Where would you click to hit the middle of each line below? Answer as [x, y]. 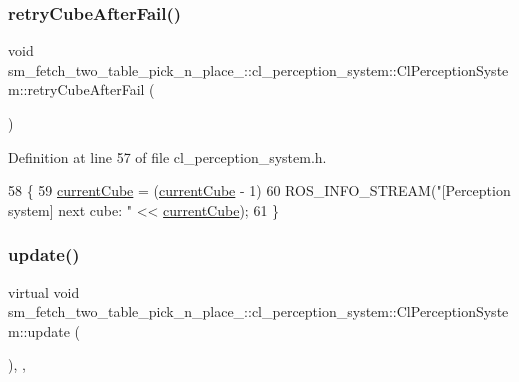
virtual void [44, 291]
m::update [39, 330]
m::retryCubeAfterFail [76, 89]
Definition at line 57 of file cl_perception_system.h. [167, 156]
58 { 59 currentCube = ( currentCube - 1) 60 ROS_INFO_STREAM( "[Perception [259, 190]
